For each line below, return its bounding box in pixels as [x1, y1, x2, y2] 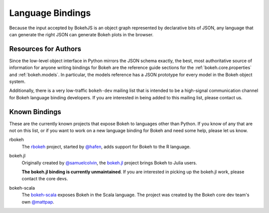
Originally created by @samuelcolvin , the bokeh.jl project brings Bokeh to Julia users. [21, 159, 197, 166]
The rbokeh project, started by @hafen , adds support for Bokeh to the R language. [21, 143, 191, 149]
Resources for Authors [9, 45, 82, 53]
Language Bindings [9, 7, 91, 18]
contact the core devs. [21, 176, 68, 182]
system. [9, 78, 26, 84]
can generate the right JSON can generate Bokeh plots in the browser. [9, 31, 154, 37]
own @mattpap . [21, 199, 54, 205]
